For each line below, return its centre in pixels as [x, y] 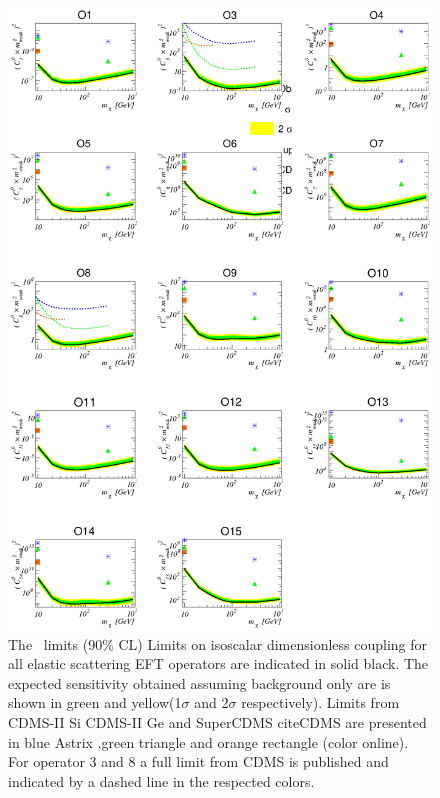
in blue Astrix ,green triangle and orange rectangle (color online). [208, 741]
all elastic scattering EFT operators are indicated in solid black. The [218, 663]
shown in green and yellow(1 [95, 702]
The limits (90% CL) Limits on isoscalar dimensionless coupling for [218, 643]
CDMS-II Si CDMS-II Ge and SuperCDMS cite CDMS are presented [217, 721]
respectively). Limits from [320, 702]
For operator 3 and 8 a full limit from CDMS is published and [198, 761]
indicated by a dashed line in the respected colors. [161, 780]
